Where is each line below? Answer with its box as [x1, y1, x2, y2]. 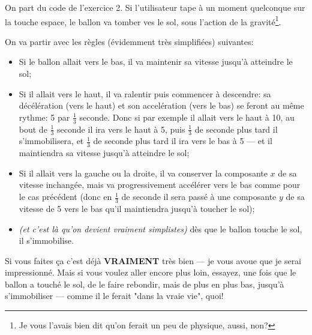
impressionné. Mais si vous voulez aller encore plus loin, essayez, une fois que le [5, 266, 296, 279]
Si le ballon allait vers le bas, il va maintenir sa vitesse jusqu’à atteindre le [19, 55, 293, 68]
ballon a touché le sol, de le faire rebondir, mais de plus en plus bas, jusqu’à [5, 277, 284, 290]
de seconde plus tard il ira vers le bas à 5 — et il [93, 134, 272, 147]
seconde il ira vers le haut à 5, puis [57, 122, 185, 135]
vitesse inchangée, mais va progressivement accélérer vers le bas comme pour [19, 178, 301, 191]
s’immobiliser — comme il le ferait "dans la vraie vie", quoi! [5, 289, 224, 302]
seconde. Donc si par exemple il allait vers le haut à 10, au [79, 110, 295, 123]
